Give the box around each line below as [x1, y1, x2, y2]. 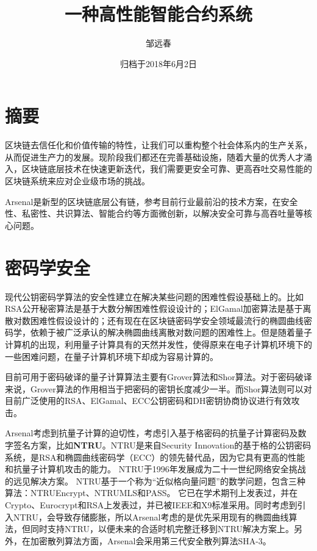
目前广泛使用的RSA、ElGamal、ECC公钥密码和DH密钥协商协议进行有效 [5, 394, 291, 407]
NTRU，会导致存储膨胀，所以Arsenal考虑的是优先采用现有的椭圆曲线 [13, 510, 289, 523]
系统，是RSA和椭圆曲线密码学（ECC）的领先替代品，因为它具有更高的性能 [5, 450, 305, 463]
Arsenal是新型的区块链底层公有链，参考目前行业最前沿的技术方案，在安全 [5, 195, 298, 207]
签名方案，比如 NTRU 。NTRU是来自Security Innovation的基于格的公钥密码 [13, 439, 312, 452]
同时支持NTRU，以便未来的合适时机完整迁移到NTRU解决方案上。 [30, 522, 294, 535]
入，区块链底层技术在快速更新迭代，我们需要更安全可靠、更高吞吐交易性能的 [5, 162, 312, 175]
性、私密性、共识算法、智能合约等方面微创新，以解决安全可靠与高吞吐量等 [5, 207, 304, 220]
